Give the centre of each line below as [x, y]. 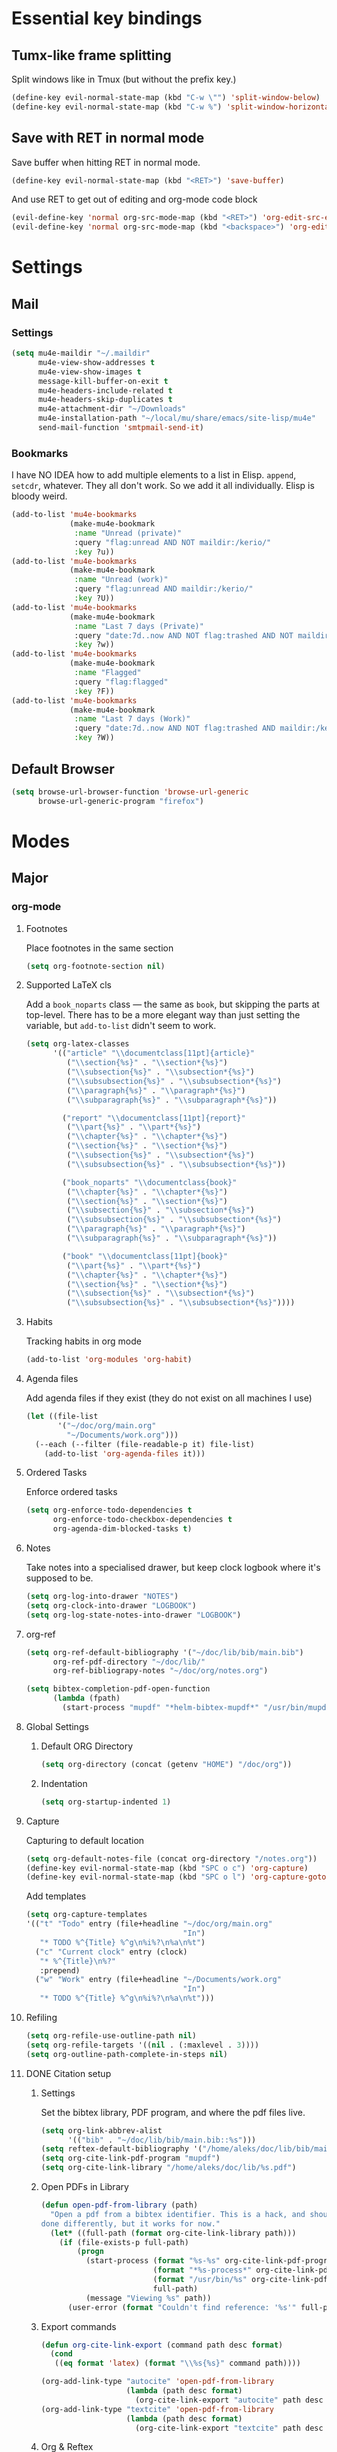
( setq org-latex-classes [77, 1044]
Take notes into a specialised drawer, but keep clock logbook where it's [173, 1568]
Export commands [78, 2326]
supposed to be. [59, 1578]
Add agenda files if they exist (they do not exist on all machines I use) [169, 1398]
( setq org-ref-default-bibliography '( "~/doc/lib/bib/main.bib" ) [164, 1652]
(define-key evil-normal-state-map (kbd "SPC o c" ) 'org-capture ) [167, 1868]
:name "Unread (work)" [121, 580]
